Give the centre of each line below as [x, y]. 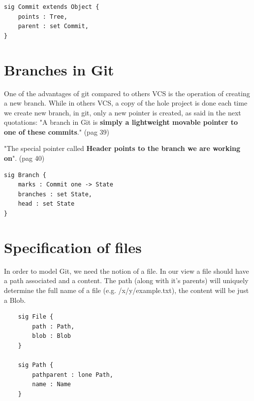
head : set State [46, 204]
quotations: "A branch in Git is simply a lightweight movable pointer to [121, 122]
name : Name [52, 384]
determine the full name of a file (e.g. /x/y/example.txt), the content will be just [127, 290]
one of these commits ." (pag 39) [57, 131]
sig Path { [36, 365]
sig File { [36, 317]
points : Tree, [43, 17]
